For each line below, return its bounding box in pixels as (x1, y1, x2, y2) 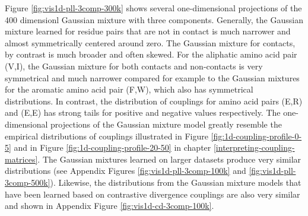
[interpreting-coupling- (213, 141, 295, 154)
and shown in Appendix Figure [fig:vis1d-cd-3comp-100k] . (5, 199, 214, 212)
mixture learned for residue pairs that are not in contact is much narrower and (5, 25, 291, 37)
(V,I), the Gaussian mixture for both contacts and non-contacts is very (5, 59, 263, 72)
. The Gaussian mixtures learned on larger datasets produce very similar (37, 153, 301, 165)
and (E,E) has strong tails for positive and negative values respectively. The (5, 106, 281, 119)
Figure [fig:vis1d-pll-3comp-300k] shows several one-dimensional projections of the (5, 2, 302, 14)
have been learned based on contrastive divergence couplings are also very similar (5, 188, 300, 200)
